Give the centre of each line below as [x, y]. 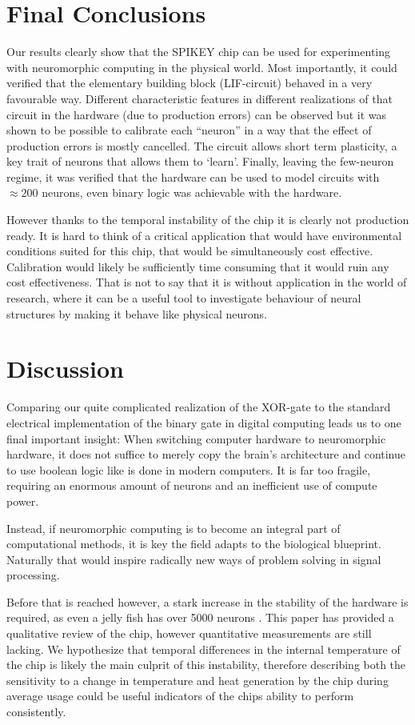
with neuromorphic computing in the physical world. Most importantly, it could [202, 67]
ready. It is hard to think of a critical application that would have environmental [204, 235]
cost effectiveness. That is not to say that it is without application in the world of [207, 282]
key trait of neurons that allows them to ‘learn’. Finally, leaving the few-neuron [200, 161]
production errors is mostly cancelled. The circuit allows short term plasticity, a [202, 145]
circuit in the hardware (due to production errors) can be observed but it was [197, 114]
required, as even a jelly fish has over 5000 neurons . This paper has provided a [200, 617]
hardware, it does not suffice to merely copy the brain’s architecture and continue [206, 454]
